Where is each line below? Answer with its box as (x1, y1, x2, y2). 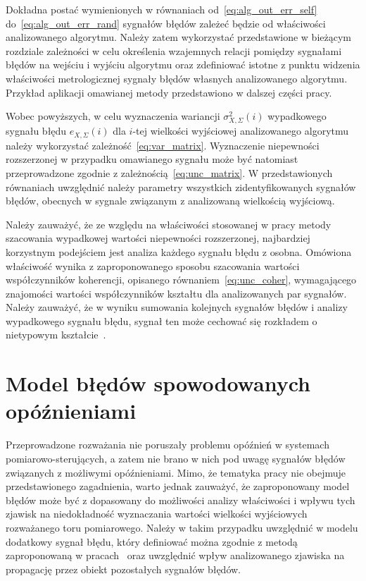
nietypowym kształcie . (6, 327, 106, 342)
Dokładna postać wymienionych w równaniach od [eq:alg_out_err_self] (6, 2, 317, 16)
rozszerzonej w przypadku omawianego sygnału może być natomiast (6, 152, 298, 166)
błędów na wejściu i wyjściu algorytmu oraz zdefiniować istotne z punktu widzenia (6, 57, 360, 72)
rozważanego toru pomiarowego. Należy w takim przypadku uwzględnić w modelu (6, 520, 358, 534)
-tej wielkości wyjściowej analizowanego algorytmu (132, 123, 349, 138)
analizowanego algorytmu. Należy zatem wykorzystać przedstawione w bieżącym (6, 30, 351, 44)
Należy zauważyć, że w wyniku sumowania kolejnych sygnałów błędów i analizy (6, 300, 348, 314)
